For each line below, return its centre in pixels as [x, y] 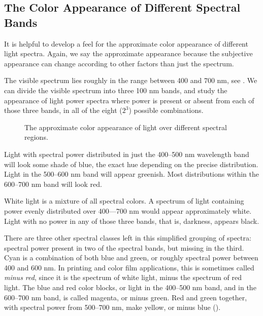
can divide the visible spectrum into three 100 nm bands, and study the [116, 90]
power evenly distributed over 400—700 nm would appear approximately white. [128, 210]
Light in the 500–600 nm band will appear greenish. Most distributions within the [131, 174]
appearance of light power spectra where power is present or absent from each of [129, 100]
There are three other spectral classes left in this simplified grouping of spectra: [128, 238]
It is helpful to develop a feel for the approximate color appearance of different [126, 43]
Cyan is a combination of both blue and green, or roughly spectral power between [131, 258]
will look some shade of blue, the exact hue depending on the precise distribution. [131, 164]
